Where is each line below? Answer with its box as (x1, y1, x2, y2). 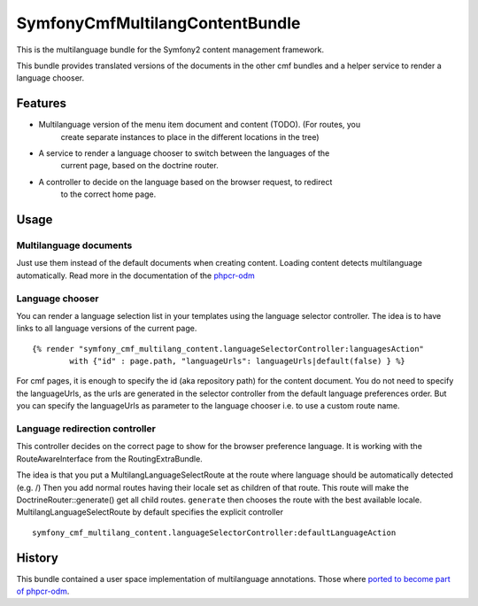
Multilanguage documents (16, 239, 133, 252)
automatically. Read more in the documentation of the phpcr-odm (16, 270, 256, 281)
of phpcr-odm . (16, 586, 70, 596)
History (16, 550, 59, 565)
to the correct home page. (60, 189, 157, 199)
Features (16, 96, 66, 111)
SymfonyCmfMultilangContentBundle (16, 13, 301, 33)
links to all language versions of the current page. (16, 323, 197, 334)
